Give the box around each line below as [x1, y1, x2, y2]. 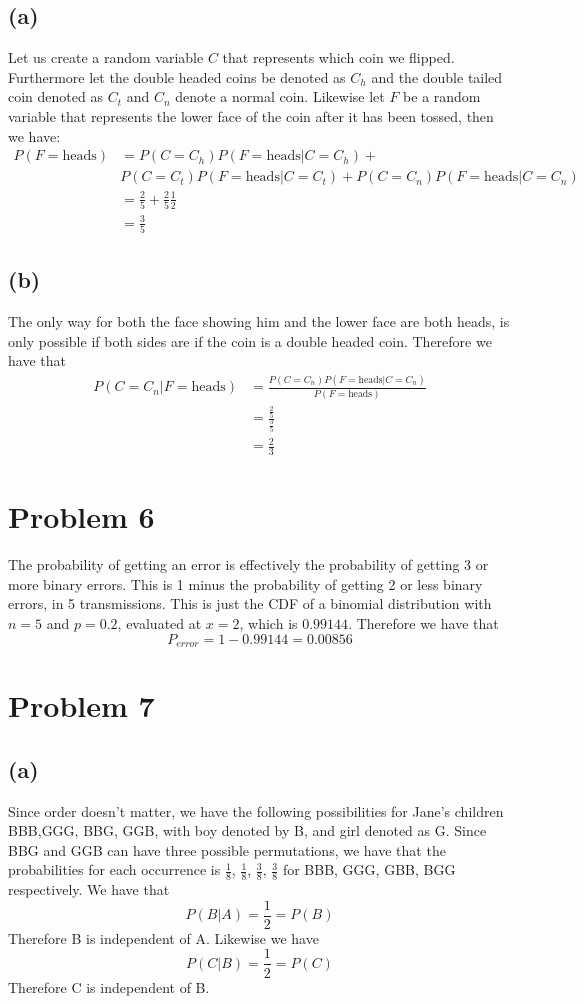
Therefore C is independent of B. [8, 976, 210, 997]
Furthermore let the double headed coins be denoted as [8, 66, 346, 87]
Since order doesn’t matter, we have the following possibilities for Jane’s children [8, 800, 504, 821]
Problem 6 [8, 496, 155, 537]
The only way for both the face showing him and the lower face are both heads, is [8, 311, 510, 332]
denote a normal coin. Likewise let [175, 86, 385, 107]
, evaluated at [117, 613, 202, 633]
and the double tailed [371, 66, 503, 87]
